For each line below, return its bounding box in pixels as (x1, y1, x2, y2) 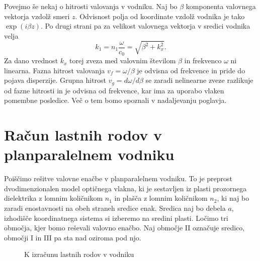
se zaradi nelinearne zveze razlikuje (145, 75, 253, 85)
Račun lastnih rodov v (4, 124, 162, 145)
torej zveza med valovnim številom (69, 55, 176, 66)
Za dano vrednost (4, 55, 58, 66)
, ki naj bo (217, 193, 249, 203)
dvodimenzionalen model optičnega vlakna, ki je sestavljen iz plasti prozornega (4, 183, 247, 193)
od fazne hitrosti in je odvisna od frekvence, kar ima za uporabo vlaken (4, 85, 224, 95)
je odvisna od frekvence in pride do (137, 65, 245, 75)
